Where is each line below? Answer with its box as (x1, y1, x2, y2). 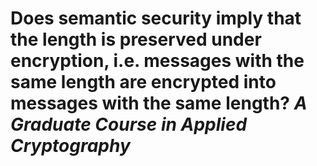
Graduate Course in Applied (10, 113, 248, 136)
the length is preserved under (10, 28, 262, 51)
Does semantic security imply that (10, 7, 302, 30)
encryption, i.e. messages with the (10, 50, 305, 72)
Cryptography (10, 135, 131, 157)
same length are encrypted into (10, 71, 277, 94)
